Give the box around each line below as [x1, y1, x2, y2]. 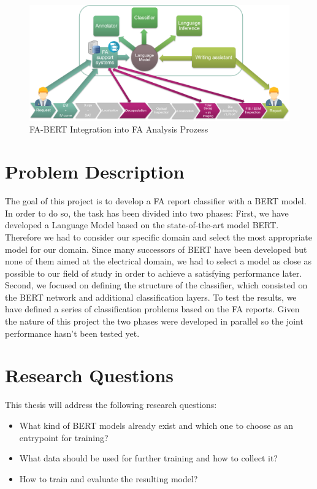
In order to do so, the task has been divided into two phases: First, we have [5, 206, 289, 219]
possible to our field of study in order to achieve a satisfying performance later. [5, 266, 302, 279]
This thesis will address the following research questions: [5, 398, 217, 411]
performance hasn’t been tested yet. [5, 326, 140, 339]
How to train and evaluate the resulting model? [19, 472, 198, 485]
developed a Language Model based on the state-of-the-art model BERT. [5, 218, 279, 231]
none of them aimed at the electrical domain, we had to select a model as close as [5, 255, 311, 268]
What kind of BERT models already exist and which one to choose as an [19, 418, 293, 431]
